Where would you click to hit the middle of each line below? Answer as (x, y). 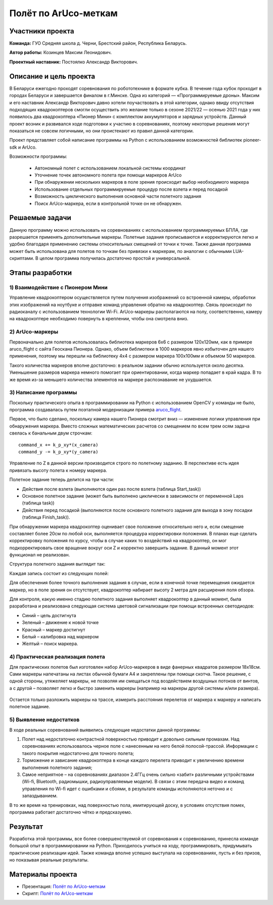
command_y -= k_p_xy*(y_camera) (58, 452)
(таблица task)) (38, 503)
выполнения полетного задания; (57, 767)
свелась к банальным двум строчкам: (51, 433)
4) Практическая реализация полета (57, 657)
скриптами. (22, 258)
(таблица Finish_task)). (46, 517)
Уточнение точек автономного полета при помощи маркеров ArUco (108, 175)
